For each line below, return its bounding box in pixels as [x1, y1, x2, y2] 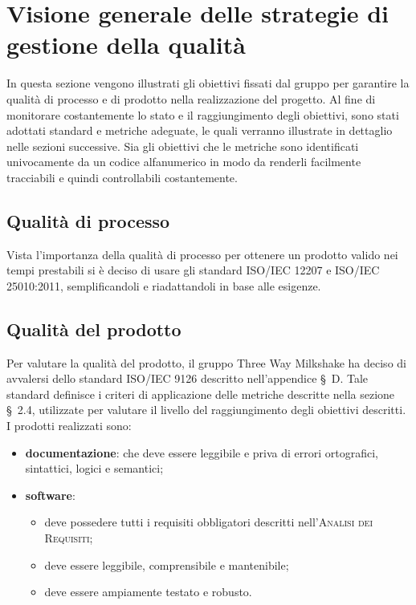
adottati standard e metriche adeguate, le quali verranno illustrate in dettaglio [6, 122, 393, 139]
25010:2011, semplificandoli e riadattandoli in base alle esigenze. [6, 277, 321, 294]
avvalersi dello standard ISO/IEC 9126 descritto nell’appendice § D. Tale [6, 370, 369, 387]
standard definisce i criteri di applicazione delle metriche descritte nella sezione [6, 385, 395, 402]
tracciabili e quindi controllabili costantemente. [6, 169, 238, 185]
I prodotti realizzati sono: [6, 417, 132, 434]
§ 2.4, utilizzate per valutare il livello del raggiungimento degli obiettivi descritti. [6, 401, 406, 418]
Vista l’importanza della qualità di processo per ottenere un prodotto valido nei [6, 246, 398, 262]
